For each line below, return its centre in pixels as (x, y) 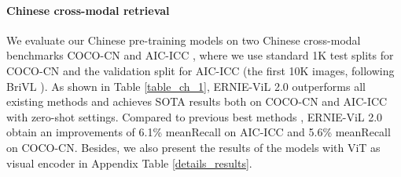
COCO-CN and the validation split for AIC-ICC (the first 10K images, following (200, 70)
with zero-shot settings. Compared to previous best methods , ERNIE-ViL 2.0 (195, 116)
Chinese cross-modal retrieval (88, 10)
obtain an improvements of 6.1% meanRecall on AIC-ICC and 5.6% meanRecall (199, 132)
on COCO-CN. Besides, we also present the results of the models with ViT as (193, 147)
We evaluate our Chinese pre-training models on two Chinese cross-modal (184, 40)
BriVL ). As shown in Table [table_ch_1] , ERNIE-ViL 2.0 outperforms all (186, 86)
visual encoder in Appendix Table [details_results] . (129, 163)
